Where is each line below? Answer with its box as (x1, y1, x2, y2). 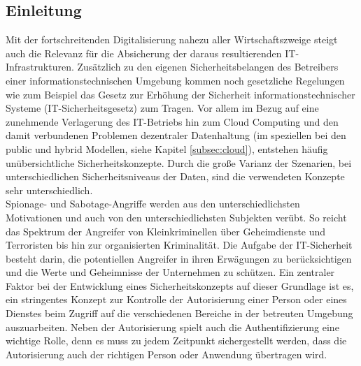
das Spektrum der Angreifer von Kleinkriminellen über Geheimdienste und (6, 224, 326, 238)
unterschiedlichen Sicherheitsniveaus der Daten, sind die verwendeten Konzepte (6, 169, 345, 184)
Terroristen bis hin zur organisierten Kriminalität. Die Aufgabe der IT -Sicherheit (6, 237, 353, 252)
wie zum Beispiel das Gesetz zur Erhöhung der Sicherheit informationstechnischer (6, 87, 355, 101)
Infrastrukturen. (6, 59, 74, 74)
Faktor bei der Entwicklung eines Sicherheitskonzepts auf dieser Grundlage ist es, (6, 278, 354, 293)
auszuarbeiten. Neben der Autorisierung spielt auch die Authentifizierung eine (6, 319, 339, 334)
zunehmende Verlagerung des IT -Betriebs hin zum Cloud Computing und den (6, 114, 339, 129)
